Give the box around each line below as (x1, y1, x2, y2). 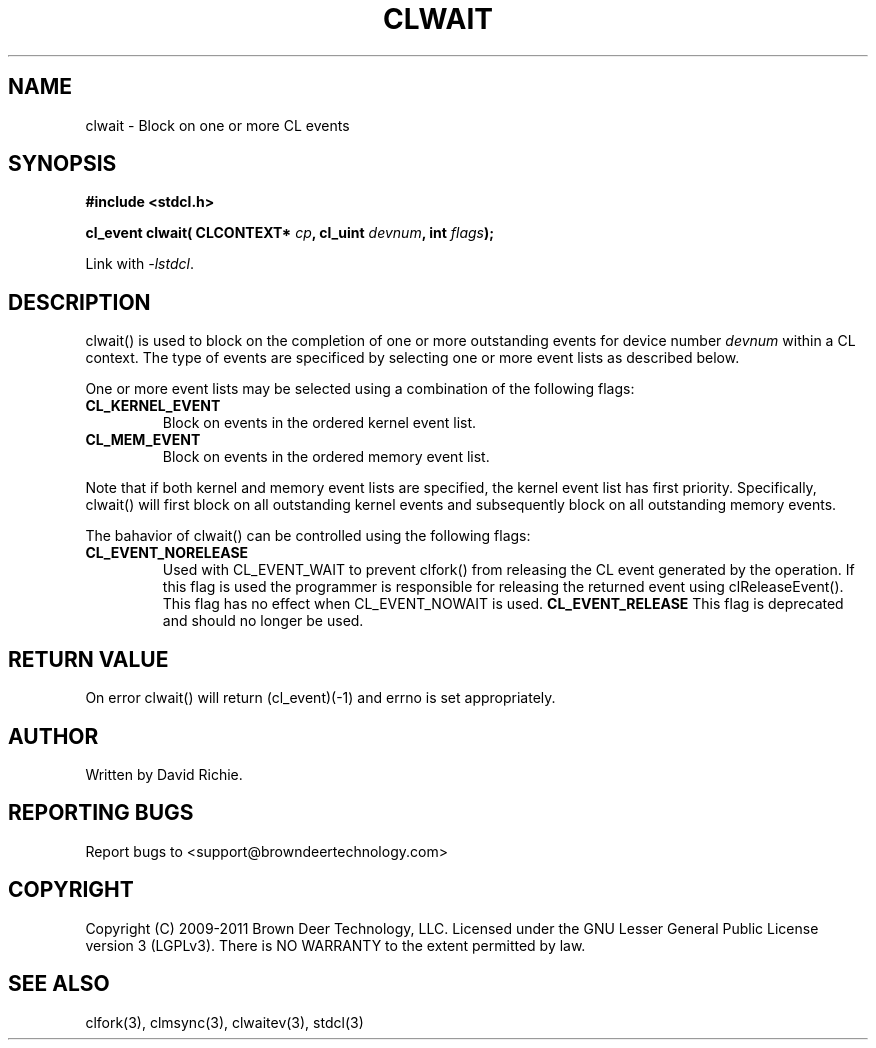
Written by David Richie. (85, 765, 243, 783)
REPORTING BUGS (8, 800, 194, 826)
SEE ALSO (8, 971, 110, 997)
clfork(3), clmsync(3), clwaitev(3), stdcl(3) (85, 1013, 364, 1031)
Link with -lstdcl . (85, 255, 194, 273)
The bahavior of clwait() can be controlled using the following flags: (85, 527, 531, 545)
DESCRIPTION (8, 289, 151, 315)
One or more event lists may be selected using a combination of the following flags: (85, 380, 635, 398)
